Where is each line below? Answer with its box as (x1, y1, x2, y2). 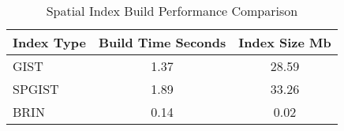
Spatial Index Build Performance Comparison (46, 2, 298, 20)
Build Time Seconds (98, 33, 226, 51)
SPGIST (13, 80, 59, 98)
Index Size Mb (238, 33, 331, 51)
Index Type (13, 33, 86, 51)
